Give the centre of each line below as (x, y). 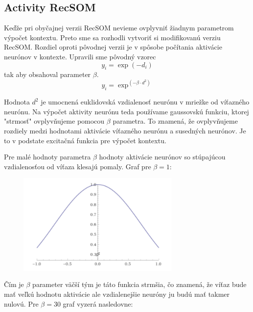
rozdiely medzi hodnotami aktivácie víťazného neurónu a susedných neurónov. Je (125, 131)
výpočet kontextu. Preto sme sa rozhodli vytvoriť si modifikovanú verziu (112, 37)
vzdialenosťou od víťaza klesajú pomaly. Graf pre (78, 166)
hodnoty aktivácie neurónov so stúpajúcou (162, 157)
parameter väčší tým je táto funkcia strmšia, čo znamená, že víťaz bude (139, 284)
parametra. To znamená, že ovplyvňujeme (175, 121)
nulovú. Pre (21, 303)
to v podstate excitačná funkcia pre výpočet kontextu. (85, 140)
